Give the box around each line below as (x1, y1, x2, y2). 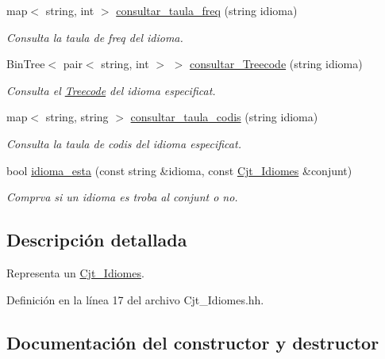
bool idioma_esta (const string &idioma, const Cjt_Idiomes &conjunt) (6, 162, 352, 178)
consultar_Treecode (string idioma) (190, 55, 363, 72)
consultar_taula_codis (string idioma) (130, 109, 318, 125)
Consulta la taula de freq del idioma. (6, 29, 183, 45)
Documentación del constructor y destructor (6, 330, 379, 354)
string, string (45, 109, 109, 125)
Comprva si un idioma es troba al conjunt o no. (6, 189, 238, 205)
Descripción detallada (6, 227, 187, 252)
